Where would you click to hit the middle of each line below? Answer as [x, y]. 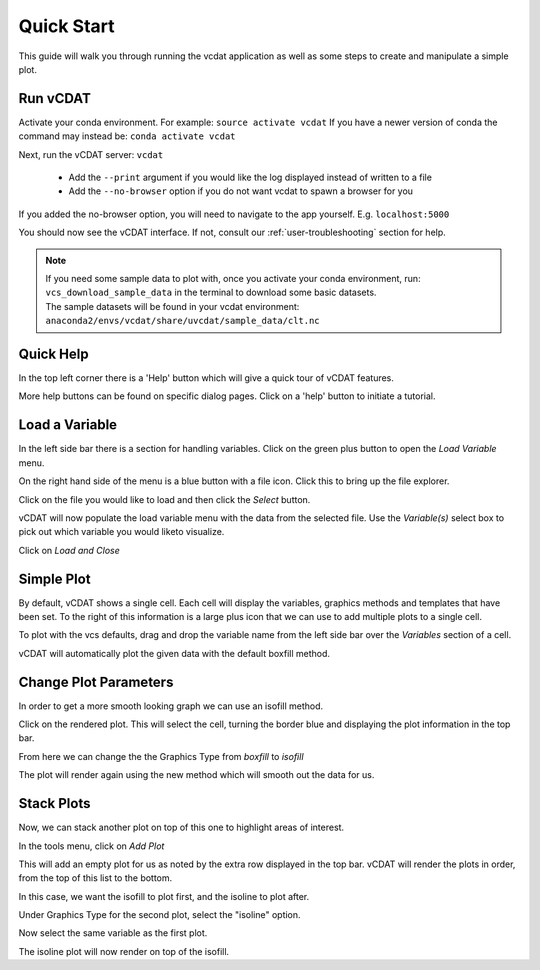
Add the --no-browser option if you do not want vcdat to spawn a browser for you [241, 191]
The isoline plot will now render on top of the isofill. [124, 951]
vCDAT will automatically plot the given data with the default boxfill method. [174, 653]
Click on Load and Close [69, 550]
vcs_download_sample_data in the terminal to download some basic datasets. [211, 292]
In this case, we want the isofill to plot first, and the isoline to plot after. [164, 896]
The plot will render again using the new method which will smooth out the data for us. [196, 775]
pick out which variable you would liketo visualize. [121, 532]
